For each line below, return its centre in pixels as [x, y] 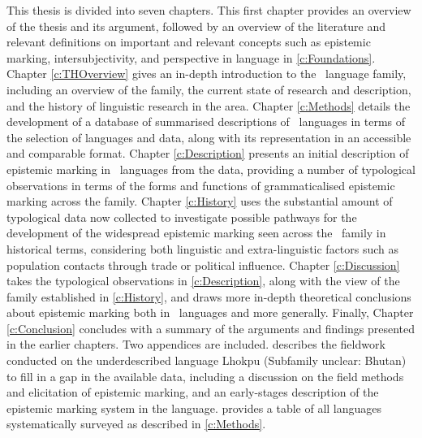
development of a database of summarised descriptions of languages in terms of [206, 121]
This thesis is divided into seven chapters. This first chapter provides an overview [209, 10]
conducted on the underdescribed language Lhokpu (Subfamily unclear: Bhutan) [207, 360]
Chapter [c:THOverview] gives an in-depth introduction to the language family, [207, 74]
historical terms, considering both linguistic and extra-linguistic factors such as [203, 248]
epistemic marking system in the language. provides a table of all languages [194, 408]
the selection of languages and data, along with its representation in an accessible [209, 137]
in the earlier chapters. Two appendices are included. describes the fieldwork [196, 344]
